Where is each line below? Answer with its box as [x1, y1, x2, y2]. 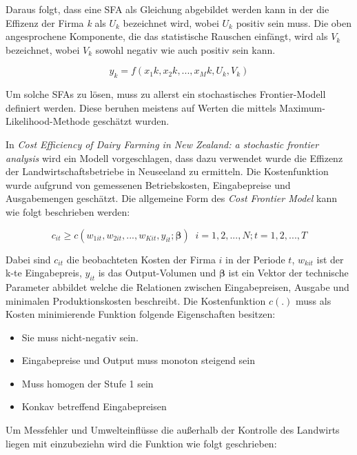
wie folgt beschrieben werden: [6, 204, 130, 219]
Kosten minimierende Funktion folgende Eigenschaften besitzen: [6, 307, 276, 321]
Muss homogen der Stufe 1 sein [21, 376, 154, 390]
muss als [296, 293, 331, 307]
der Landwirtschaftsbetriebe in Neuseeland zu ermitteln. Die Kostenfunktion [6, 164, 329, 179]
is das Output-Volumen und [98, 265, 216, 280]
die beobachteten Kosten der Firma [66, 252, 216, 266]
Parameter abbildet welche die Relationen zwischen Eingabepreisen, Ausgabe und [6, 279, 349, 294]
